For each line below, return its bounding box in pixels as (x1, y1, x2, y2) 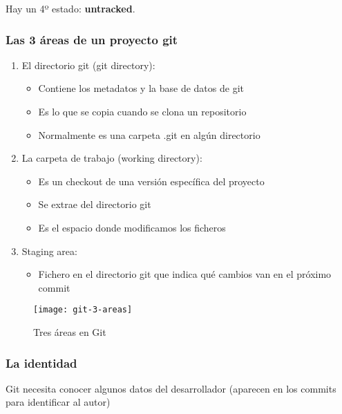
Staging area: (21, 243, 77, 258)
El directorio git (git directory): (21, 57, 155, 72)
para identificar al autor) (6, 395, 111, 409)
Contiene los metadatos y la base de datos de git (38, 81, 244, 95)
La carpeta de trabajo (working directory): (21, 151, 202, 165)
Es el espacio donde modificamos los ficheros (38, 220, 226, 234)
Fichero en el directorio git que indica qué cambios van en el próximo (38, 267, 332, 281)
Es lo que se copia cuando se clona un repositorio (38, 104, 247, 118)
